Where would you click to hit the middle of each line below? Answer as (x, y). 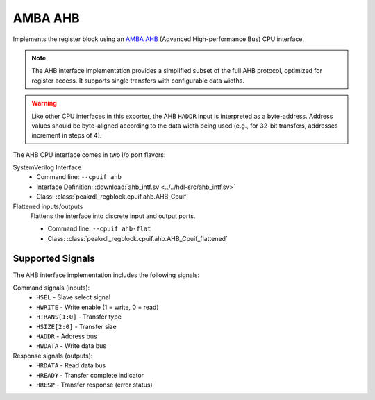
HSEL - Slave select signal (74, 297)
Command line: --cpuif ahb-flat (99, 228)
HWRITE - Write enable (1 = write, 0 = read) (98, 307)
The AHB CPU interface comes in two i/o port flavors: (89, 155)
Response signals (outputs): (53, 356)
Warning (44, 103)
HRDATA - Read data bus (71, 365)
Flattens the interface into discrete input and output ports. (113, 216)
